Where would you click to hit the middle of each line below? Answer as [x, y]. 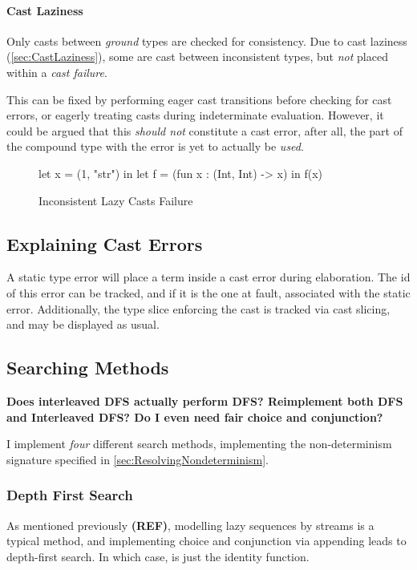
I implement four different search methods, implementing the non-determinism [199, 444]
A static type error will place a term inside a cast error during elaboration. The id [208, 277]
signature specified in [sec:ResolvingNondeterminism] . [138, 459]
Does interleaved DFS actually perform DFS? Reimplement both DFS [205, 400]
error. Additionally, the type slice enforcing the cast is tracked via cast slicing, [198, 308]
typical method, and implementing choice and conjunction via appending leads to [206, 541]
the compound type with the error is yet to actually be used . [155, 146]
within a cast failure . [57, 72]
